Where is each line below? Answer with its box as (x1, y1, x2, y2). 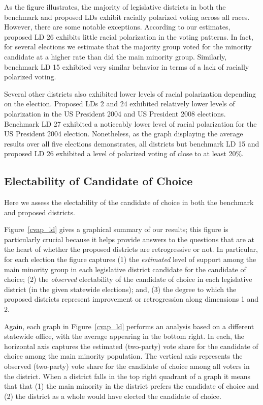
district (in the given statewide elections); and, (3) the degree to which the (4, 283, 237, 294)
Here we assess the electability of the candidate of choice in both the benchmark (4, 197, 254, 208)
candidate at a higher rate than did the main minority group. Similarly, (4, 51, 227, 62)
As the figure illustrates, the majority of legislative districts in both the (4, 2, 226, 12)
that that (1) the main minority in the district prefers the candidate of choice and (4, 381, 259, 391)
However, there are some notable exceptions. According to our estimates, (4, 21, 231, 32)
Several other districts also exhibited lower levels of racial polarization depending (4, 88, 256, 99)
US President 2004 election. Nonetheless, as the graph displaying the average (4, 128, 243, 139)
